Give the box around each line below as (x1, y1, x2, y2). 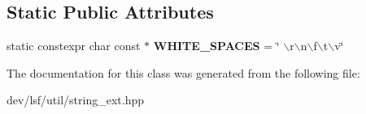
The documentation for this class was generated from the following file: (7, 64, 360, 81)
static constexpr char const (7, 37, 141, 54)
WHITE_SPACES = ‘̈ (153, 37, 280, 54)
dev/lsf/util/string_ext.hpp (7, 91, 145, 108)
